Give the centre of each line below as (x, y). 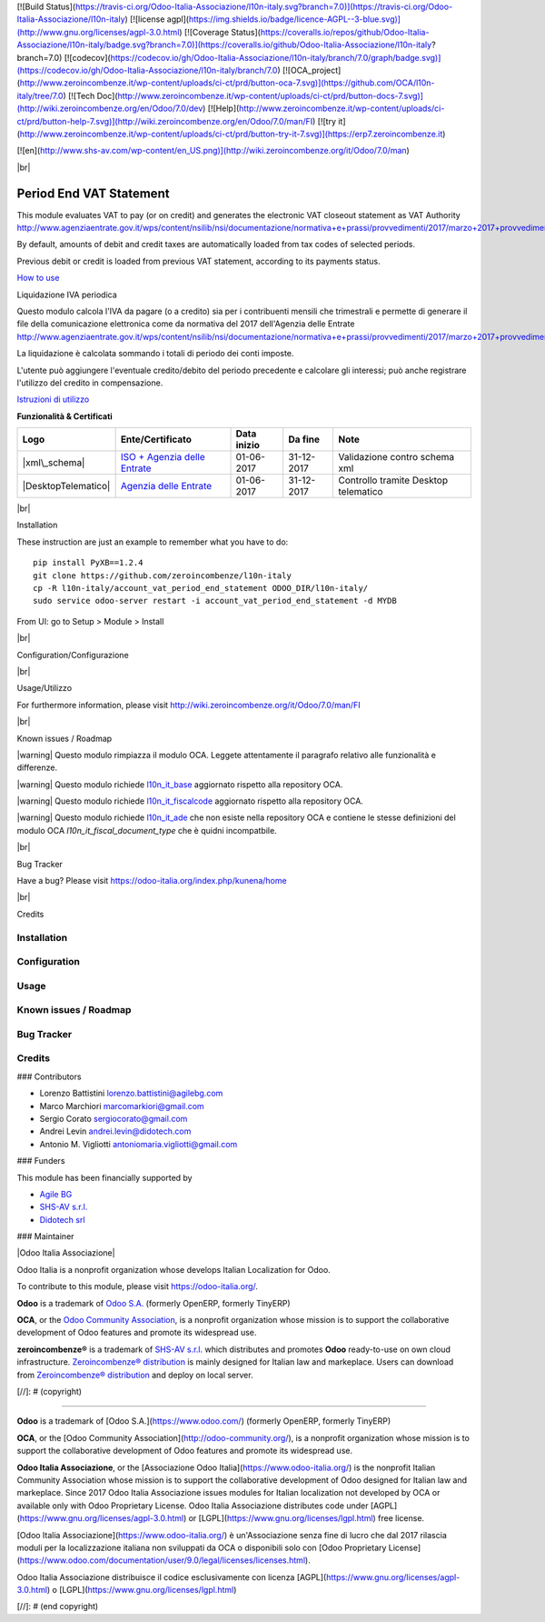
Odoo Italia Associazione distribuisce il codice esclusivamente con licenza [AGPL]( (172, 1577)
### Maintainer (45, 1237)
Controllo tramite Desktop (393, 480)
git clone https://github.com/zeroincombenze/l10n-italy (163, 576)
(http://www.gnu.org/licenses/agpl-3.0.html (98, 32)
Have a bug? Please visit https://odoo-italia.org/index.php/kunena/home (152, 881)
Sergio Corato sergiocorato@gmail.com (114, 1118)
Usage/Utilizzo (45, 688)
